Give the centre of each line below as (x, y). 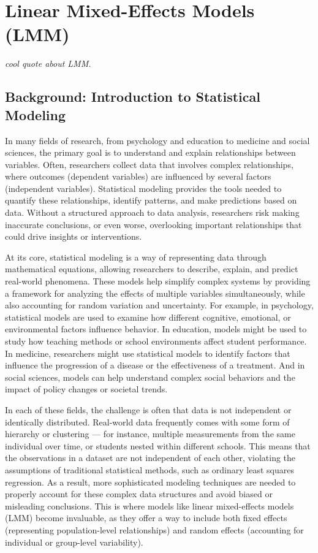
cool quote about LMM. (48, 63)
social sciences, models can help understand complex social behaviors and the (150, 377)
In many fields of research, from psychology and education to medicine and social (157, 140)
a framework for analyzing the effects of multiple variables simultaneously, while (155, 293)
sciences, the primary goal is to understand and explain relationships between (150, 152)
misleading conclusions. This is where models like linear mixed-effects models (150, 505)
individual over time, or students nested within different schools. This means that (158, 445)
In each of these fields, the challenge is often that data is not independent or (148, 409)
